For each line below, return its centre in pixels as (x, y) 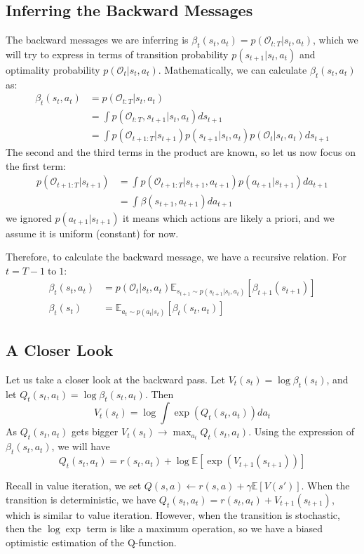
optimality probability (53, 70)
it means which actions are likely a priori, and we (229, 217)
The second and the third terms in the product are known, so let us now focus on (181, 152)
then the (24, 528)
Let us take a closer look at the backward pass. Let (115, 379)
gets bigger (95, 431)
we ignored (29, 217)
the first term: (36, 165)
